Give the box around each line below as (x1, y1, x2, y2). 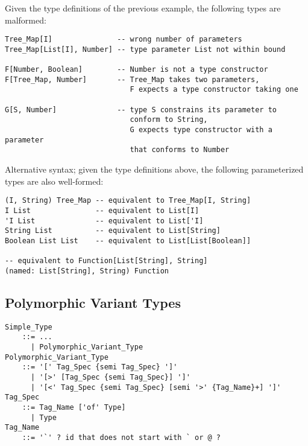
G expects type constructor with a (130, 126, 272, 135)
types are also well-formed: (5, 174, 104, 187)
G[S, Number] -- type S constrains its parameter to (5, 105, 277, 114)
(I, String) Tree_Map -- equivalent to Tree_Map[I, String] (5, 196, 251, 205)
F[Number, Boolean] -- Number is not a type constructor (5, 65, 268, 74)
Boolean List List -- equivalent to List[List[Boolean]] (5, 236, 251, 245)
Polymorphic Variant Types (5, 293, 181, 311)
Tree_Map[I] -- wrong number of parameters (5, 35, 242, 44)
